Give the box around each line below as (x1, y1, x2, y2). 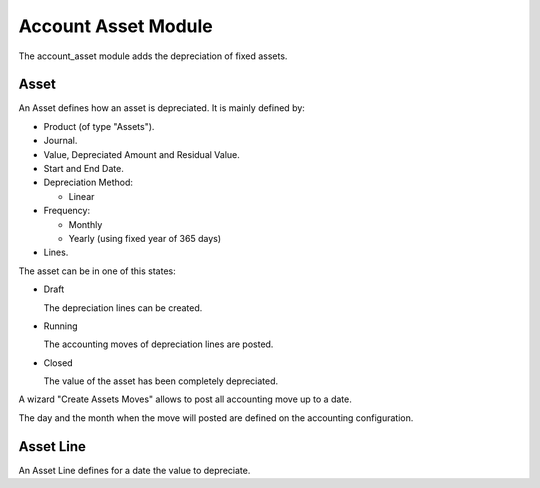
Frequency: (43, 205, 90, 217)
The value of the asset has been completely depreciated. (43, 375, 279, 387)
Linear (68, 190, 95, 202)
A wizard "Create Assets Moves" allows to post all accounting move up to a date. (18, 393, 352, 405)
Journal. (43, 135, 78, 147)
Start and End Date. (43, 163, 124, 175)
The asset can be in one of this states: (18, 265, 176, 277)
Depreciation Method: (43, 176, 134, 189)
